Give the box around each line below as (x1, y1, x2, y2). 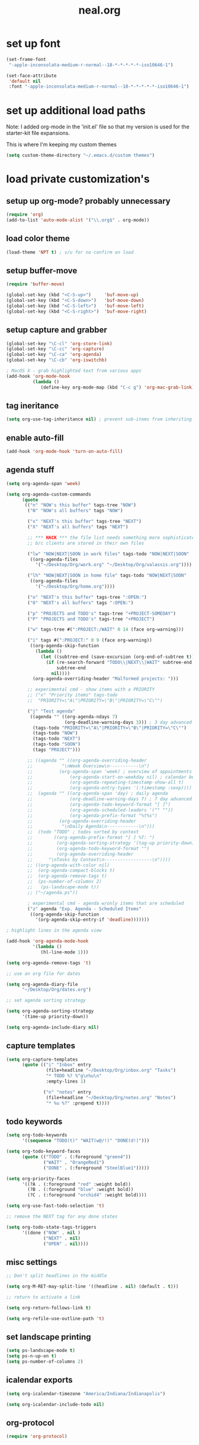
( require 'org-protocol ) (6, 1434, 68, 1440)
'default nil (8, 78, 41, 84)
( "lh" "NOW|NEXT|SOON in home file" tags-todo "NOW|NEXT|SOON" (27, 573, 187, 579)
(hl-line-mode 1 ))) (40, 949, 89, 955)
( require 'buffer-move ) (6, 281, 65, 287)
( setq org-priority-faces (6, 1176, 70, 1181)
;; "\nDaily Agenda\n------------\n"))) (27, 824, 155, 830)
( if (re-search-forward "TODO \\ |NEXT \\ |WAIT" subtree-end (46, 659, 192, 665)
